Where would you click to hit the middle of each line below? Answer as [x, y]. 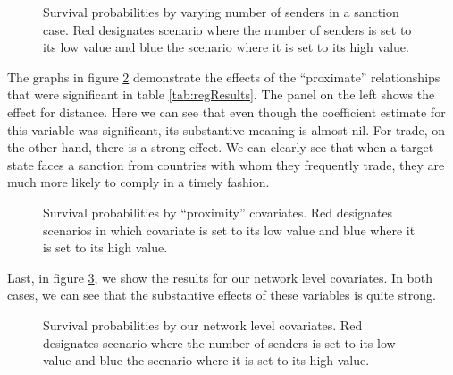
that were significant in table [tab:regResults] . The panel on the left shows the [221, 94]
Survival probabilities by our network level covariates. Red [203, 324]
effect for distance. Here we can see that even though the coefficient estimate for [226, 111]
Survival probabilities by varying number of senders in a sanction [221, 12]
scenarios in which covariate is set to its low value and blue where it [229, 230]
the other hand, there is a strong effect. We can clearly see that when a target [221, 147]
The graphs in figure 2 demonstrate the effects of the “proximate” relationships [224, 77]
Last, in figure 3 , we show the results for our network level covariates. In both [220, 277]
